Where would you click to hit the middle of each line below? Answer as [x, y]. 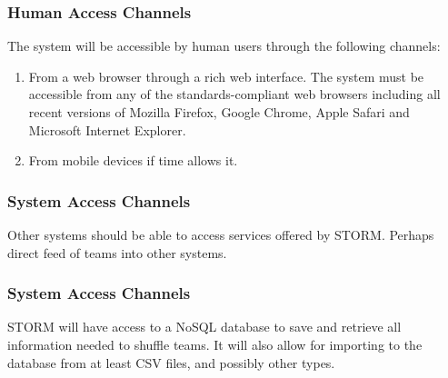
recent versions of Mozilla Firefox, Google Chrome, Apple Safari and [219, 112]
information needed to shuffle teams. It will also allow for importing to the [215, 344]
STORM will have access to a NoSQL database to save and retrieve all [204, 327]
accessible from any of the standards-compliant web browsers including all [234, 94]
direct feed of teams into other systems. [117, 252]
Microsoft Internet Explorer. [107, 129]
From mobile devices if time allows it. [133, 160]
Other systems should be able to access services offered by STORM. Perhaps [221, 234]
